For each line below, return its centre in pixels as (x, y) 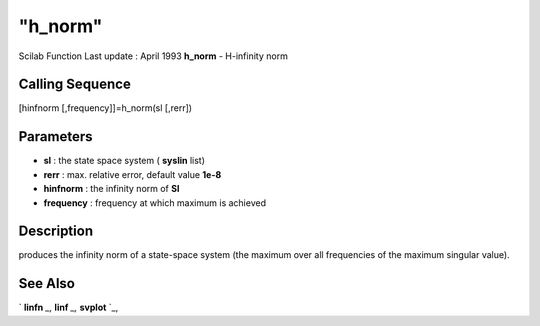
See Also (46, 283)
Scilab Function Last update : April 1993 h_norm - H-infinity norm (153, 56)
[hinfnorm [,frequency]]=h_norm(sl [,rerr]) (105, 108)
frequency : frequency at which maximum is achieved (155, 202)
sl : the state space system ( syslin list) (124, 161)
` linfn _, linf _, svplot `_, (68, 307)
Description (56, 231)
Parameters (55, 136)
